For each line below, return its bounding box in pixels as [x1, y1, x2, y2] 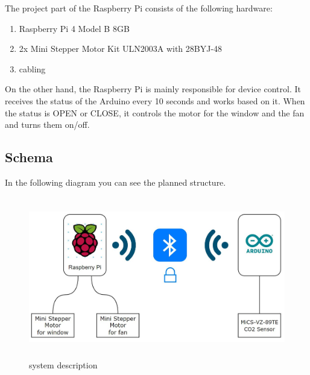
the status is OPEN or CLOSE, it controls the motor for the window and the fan [5, 106, 305, 119]
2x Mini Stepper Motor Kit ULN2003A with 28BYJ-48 [19, 42, 223, 55]
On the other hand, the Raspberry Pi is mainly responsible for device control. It [5, 83, 301, 95]
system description [29, 358, 98, 371]
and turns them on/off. [5, 118, 90, 131]
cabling [19, 62, 46, 75]
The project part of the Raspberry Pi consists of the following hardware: [5, 2, 273, 14]
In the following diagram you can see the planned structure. [5, 175, 226, 188]
